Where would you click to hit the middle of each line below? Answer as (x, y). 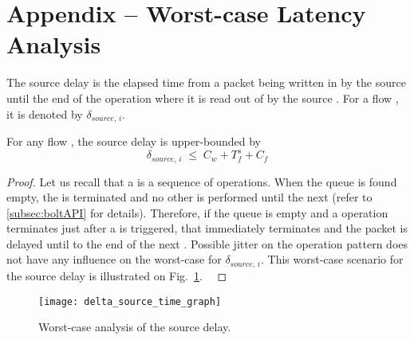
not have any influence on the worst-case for (114, 259)
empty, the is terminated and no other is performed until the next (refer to (189, 197)
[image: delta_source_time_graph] (130, 301)
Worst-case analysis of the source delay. (135, 327)
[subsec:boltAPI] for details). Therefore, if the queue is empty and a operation (197, 212)
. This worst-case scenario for (332, 259)
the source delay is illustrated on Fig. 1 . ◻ (117, 275)
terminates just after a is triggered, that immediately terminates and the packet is (207, 228)
